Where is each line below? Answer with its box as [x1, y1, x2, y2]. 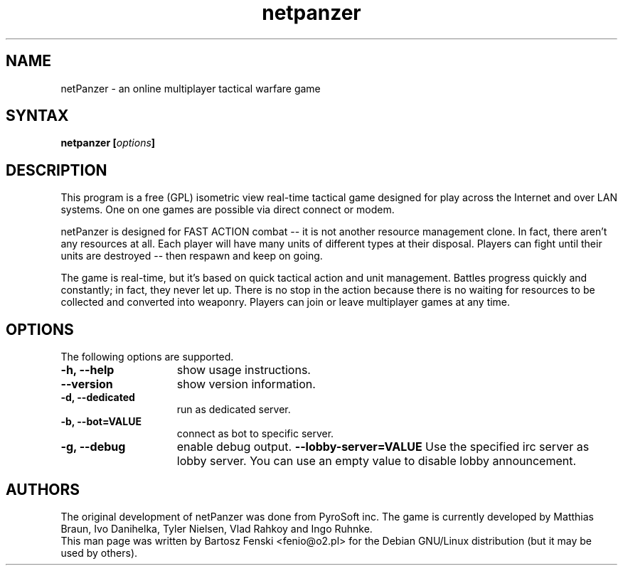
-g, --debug [60, 439, 126, 454]
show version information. [176, 377, 316, 392]
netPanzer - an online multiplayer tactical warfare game [60, 82, 321, 95]
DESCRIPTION [6, 161, 107, 179]
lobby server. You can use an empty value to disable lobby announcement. [176, 454, 577, 469]
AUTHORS [6, 480, 80, 498]
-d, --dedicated [60, 391, 135, 404]
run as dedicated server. [176, 403, 291, 416]
